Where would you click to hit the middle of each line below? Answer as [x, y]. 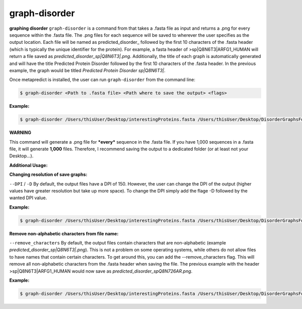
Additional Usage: [28, 165]
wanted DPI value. [28, 198]
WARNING [20, 133]
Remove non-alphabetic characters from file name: [64, 233]
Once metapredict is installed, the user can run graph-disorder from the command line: [102, 80]
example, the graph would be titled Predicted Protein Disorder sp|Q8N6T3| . [87, 70]
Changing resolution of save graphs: [48, 174]
